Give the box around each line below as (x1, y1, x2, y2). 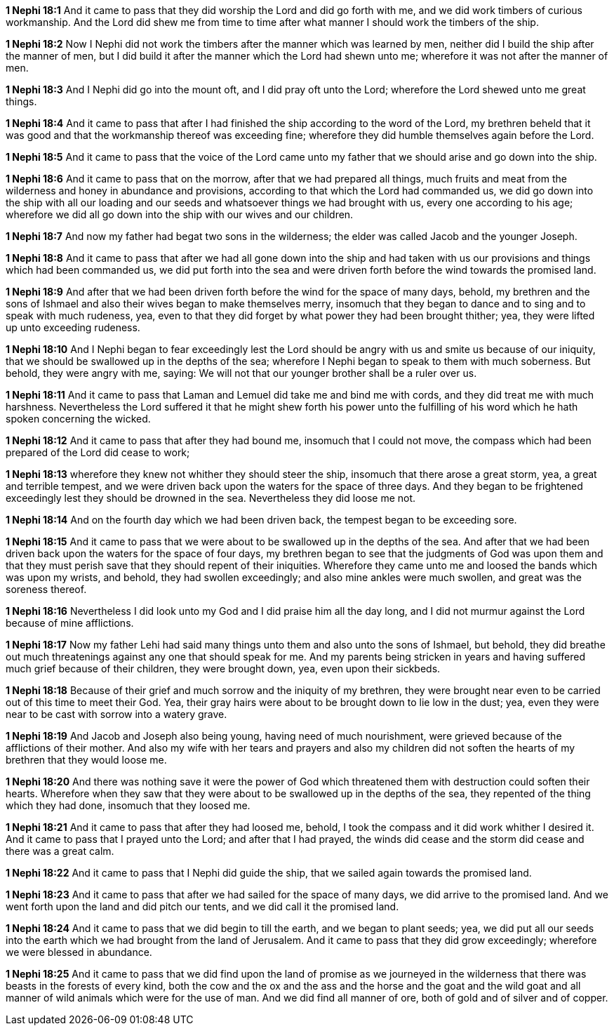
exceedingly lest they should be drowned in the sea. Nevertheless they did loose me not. (6, 492, 416, 504)
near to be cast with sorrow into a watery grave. (6, 708, 227, 720)
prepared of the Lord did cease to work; (6, 446, 190, 458)
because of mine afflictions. (6, 617, 134, 629)
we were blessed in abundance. (6, 946, 152, 958)
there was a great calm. (6, 845, 114, 857)
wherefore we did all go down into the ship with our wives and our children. (6, 208, 354, 220)
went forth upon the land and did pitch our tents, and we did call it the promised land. (6, 900, 399, 912)
